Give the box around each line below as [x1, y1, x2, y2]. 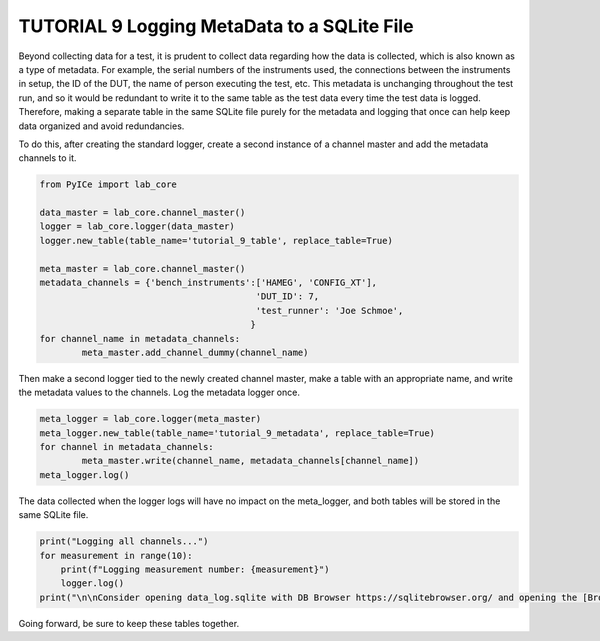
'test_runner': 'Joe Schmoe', [255, 305, 404, 316]
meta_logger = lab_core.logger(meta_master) [39, 413, 262, 425]
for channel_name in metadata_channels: [39, 333, 240, 344]
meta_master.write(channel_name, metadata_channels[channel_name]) [81, 455, 420, 467]
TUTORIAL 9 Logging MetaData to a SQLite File [18, 15, 414, 37]
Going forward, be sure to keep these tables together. [18, 617, 240, 629]
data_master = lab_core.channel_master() [39, 207, 246, 219]
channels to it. [18, 152, 77, 164]
